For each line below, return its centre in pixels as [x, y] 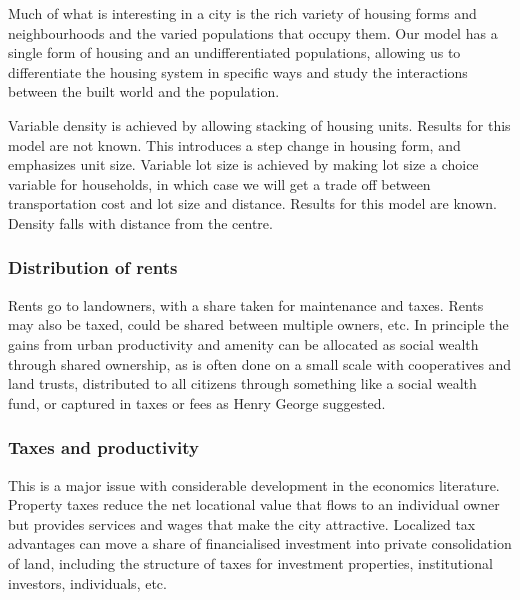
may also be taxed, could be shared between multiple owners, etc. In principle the [258, 324]
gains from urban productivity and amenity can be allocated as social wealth [243, 343]
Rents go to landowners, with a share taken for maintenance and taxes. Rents [246, 304]
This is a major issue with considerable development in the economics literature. [254, 484]
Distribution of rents [93, 267]
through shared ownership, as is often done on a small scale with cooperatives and [260, 363]
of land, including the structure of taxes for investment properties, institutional [250, 562]
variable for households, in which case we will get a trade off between [219, 183]
